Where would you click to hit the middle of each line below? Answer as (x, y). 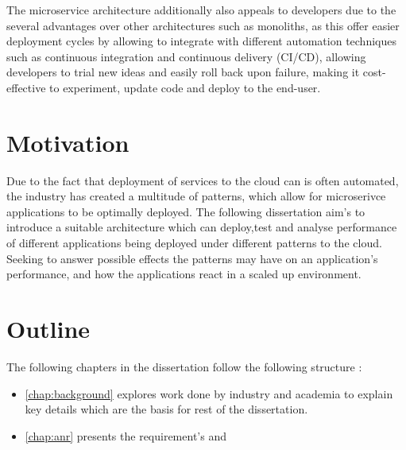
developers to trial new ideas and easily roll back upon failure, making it (183, 72)
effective (26, 87)
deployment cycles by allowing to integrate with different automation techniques (201, 41)
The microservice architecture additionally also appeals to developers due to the (201, 10)
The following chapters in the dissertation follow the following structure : (184, 366)
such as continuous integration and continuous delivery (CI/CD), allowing (186, 56)
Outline (48, 329)
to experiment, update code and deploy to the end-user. (185, 87)
